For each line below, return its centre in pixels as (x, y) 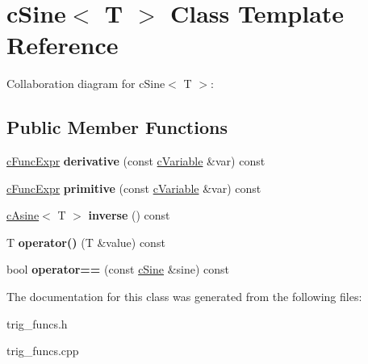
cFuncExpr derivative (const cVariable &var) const (136, 161)
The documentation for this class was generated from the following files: (184, 297)
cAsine (23, 215)
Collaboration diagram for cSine (86, 84)
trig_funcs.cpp (43, 351)
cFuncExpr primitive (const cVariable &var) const (134, 188)
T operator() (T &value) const (86, 242)
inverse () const (129, 215)
